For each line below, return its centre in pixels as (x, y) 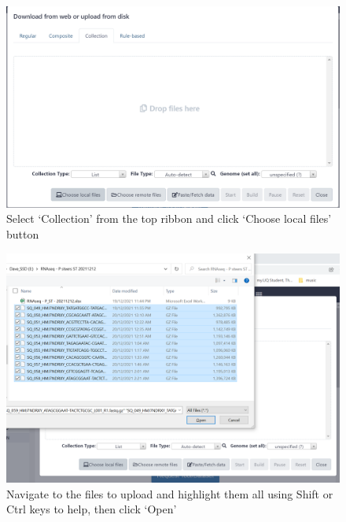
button (23, 234)
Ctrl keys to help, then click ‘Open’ (92, 509)
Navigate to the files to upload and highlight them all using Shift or (170, 493)
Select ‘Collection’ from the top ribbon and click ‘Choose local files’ (169, 218)
